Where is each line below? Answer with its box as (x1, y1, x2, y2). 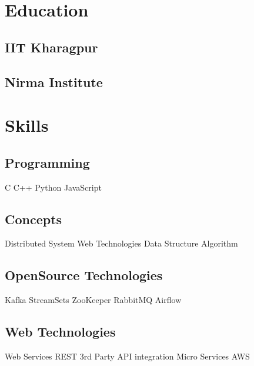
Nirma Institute (5, 72, 103, 91)
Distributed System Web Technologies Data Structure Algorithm (5, 237, 238, 249)
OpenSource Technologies (5, 266, 163, 284)
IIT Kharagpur (5, 38, 98, 56)
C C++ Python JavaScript (5, 181, 102, 193)
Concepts (5, 209, 62, 228)
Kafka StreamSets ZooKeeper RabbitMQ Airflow (5, 294, 182, 306)
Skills (5, 113, 49, 137)
